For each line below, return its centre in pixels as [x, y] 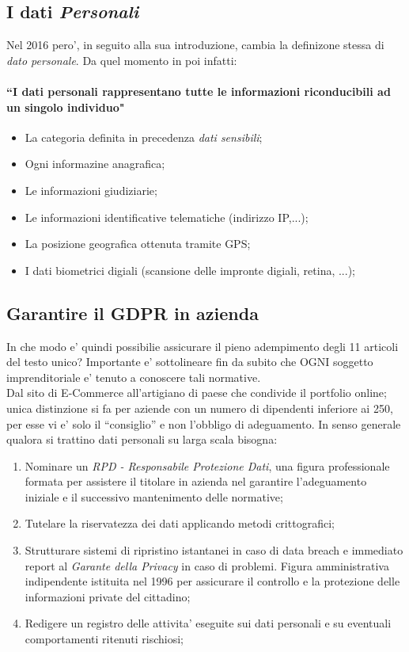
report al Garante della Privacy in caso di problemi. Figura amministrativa [207, 565]
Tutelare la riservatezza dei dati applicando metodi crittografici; [180, 523]
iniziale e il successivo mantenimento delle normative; [154, 496]
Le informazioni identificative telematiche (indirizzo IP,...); [167, 217]
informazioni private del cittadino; [108, 596]
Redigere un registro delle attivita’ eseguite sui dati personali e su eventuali [208, 623]
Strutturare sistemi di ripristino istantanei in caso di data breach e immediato [214, 550]
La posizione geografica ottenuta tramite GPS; [138, 244]
